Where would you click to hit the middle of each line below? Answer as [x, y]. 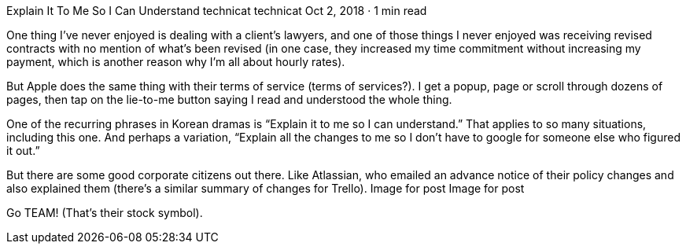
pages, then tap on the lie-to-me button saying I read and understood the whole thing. [229, 99]
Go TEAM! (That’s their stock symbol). [105, 213]
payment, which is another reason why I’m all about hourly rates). [176, 62]
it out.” [23, 151]
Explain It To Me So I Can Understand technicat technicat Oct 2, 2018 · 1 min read [217, 11]
